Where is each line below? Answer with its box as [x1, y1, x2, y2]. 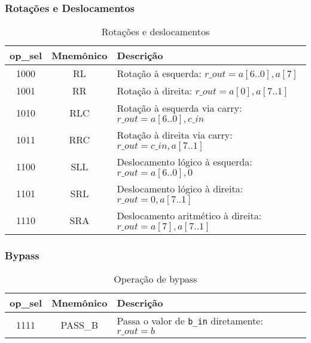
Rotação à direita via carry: [117, 128, 233, 142]
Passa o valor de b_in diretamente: [117, 314, 263, 328]
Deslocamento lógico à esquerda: [117, 155, 252, 169]
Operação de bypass [114, 272, 197, 286]
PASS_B [60, 317, 99, 332]
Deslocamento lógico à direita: [117, 182, 243, 196]
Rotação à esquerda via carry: [117, 101, 242, 115]
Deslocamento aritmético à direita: [117, 209, 262, 223]
